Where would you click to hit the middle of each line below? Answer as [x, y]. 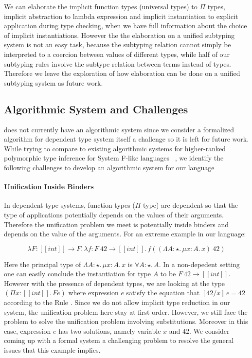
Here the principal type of [43, 264]
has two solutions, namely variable [110, 331]
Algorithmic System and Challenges [96, 109]
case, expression [27, 331]
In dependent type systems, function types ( [70, 205]
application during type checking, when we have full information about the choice [126, 26]
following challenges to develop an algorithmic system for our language [109, 167]
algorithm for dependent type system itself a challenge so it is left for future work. [126, 139]
